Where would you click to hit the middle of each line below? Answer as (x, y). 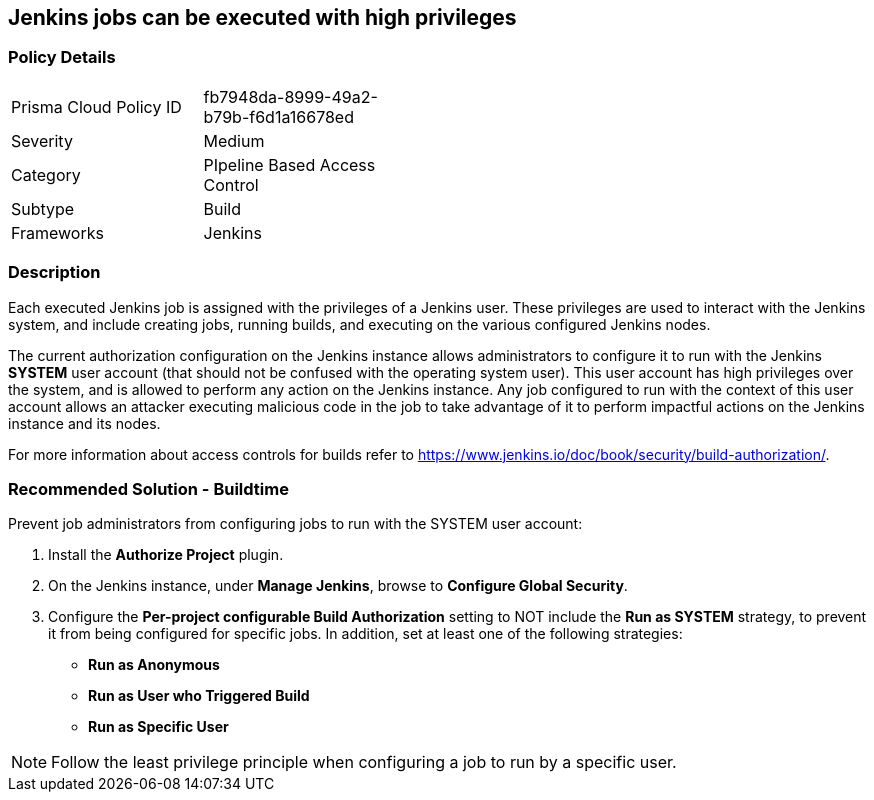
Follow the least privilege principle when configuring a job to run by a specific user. (364, 762)
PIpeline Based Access (289, 164)
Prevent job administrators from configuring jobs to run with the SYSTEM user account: (295, 524)
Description (54, 272)
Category (46, 174)
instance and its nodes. (84, 423)
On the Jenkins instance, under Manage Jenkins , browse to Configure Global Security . (338, 586)
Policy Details (62, 57)
